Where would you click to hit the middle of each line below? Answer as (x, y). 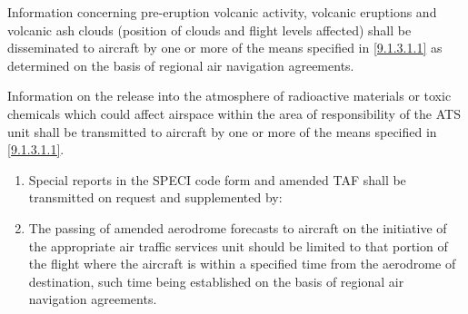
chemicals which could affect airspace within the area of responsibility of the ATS (234, 113)
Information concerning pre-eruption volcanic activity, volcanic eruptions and (222, 12)
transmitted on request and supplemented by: (155, 197)
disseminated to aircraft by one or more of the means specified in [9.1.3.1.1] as (225, 48)
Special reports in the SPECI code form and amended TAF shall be (217, 179)
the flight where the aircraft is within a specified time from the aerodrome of (242, 264)
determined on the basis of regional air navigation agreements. (181, 65)
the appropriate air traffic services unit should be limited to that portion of (238, 245)
